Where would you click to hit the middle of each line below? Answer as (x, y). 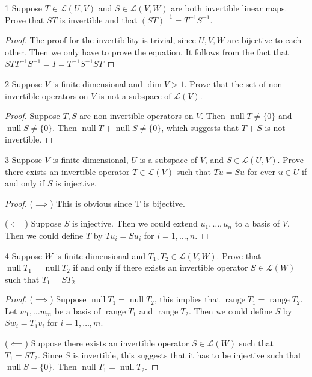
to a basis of (257, 223)
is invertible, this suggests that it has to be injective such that (187, 354)
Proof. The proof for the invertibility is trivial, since (100, 40)
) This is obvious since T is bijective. (118, 203)
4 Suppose (23, 255)
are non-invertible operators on (136, 116)
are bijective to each (265, 40)
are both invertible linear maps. (229, 8)
